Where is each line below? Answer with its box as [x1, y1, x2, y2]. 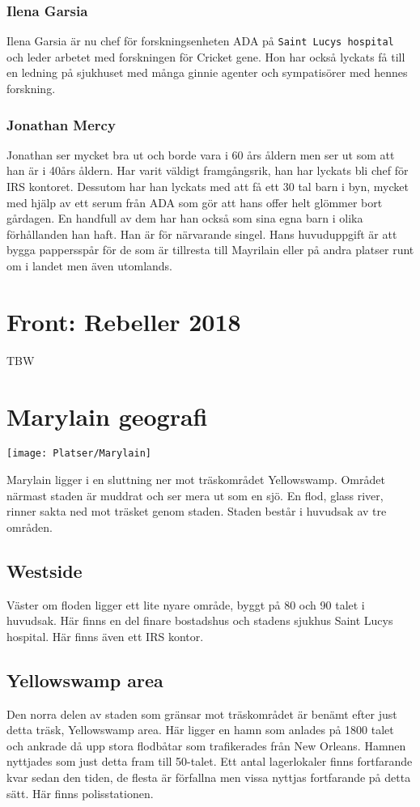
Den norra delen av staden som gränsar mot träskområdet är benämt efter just [6, 705, 397, 722]
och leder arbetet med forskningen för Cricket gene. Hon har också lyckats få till [6, 48, 405, 65]
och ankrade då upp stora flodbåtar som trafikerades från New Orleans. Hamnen [6, 737, 406, 754]
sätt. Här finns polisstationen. [6, 784, 154, 801]
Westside [6, 558, 83, 583]
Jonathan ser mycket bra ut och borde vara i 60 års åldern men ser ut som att [6, 146, 395, 163]
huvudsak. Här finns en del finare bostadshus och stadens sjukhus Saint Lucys [6, 612, 393, 629]
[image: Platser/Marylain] [6, 448, 151, 460]
